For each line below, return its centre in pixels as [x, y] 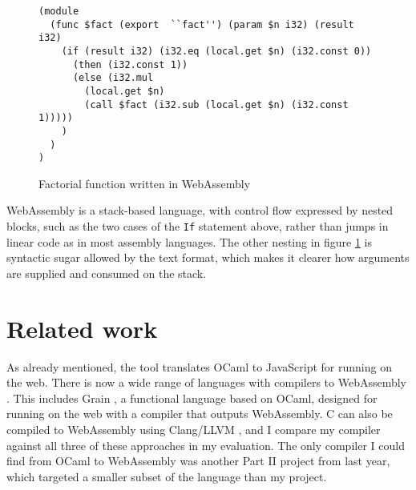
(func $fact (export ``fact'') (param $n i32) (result [202, 24]
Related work [82, 328]
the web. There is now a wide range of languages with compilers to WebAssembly [206, 382]
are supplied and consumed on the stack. [107, 273]
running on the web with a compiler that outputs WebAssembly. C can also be [200, 414]
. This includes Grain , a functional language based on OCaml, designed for [192, 398]
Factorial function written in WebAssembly [145, 183]
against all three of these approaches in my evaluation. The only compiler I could [206, 445]
